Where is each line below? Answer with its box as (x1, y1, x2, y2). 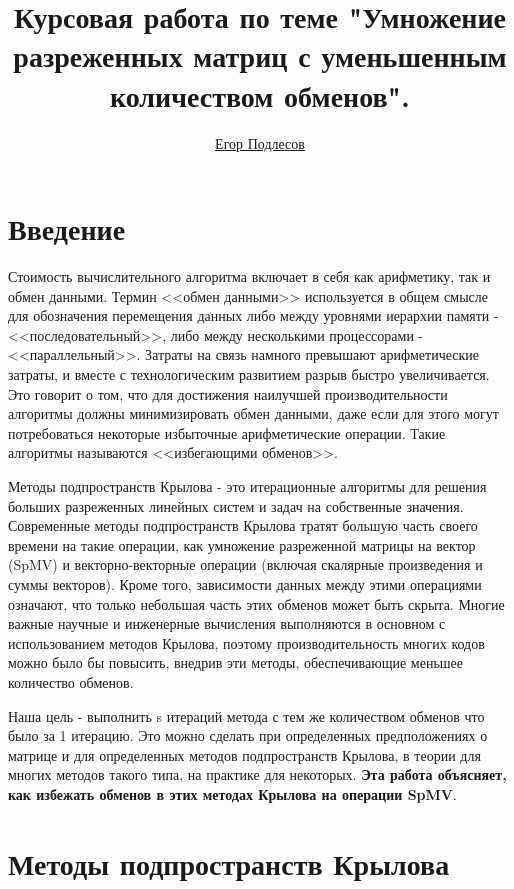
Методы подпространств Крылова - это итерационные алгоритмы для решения (8, 475, 487, 496)
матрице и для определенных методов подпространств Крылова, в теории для (8, 744, 481, 765)
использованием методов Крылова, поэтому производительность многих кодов (8, 632, 485, 653)
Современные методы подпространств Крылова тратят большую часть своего (8, 515, 478, 536)
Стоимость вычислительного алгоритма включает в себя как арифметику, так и (8, 266, 491, 287)
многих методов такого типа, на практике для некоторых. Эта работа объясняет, (8, 764, 507, 785)
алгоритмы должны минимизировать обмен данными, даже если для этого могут (8, 403, 499, 424)
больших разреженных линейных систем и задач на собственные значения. (8, 495, 464, 516)
